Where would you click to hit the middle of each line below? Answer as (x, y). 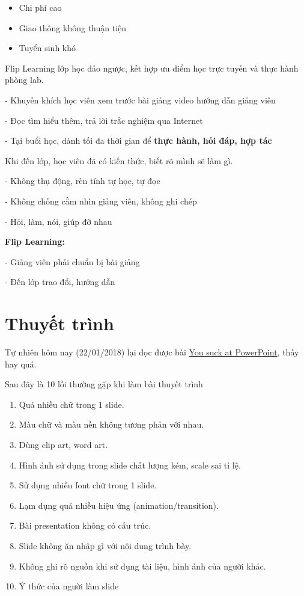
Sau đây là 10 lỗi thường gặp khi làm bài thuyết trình (104, 384)
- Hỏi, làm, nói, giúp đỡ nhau (59, 221)
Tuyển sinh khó (47, 48)
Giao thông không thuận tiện (73, 27)
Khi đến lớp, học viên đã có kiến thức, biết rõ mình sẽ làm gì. (119, 160)
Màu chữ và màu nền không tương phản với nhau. (111, 424)
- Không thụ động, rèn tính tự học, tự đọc (83, 181)
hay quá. (21, 364)
